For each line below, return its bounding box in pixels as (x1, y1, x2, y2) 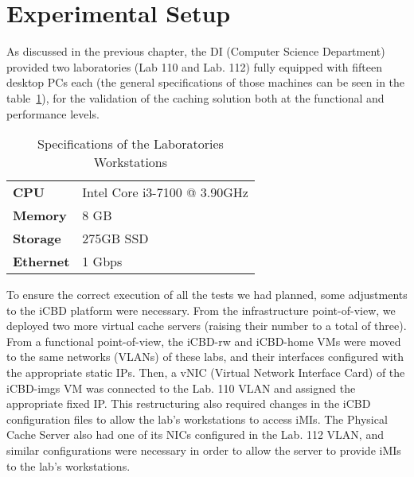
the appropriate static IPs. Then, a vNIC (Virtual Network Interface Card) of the (6, 364, 405, 381)
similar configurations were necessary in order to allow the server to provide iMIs (6, 442, 401, 459)
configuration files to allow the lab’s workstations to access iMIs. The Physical (6, 410, 388, 427)
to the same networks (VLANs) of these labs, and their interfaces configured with (6, 348, 404, 365)
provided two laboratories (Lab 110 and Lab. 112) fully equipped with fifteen (6, 58, 382, 75)
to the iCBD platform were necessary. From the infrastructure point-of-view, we (6, 301, 396, 318)
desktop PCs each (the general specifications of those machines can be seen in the (6, 74, 405, 91)
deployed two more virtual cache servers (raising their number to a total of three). (6, 317, 407, 334)
